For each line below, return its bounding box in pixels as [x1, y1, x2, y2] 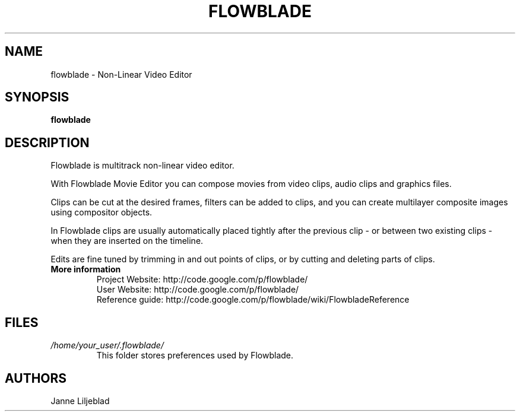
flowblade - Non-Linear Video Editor [50, 69, 192, 80]
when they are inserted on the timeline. [50, 236, 204, 246]
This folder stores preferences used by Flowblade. [96, 350, 294, 361]
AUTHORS [5, 370, 67, 386]
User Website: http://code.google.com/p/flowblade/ [96, 284, 299, 295]
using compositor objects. [50, 207, 153, 218]
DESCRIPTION [5, 135, 90, 150]
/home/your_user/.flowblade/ [50, 340, 164, 351]
